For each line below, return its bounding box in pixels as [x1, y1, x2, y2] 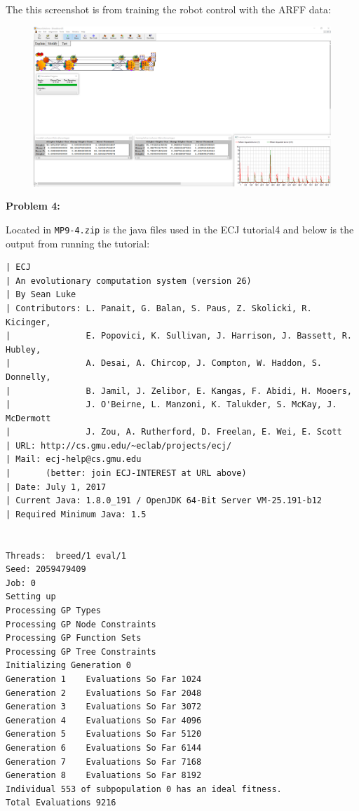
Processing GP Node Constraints [6, 619, 156, 629]
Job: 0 [6, 578, 36, 588]
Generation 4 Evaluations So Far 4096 [6, 715, 202, 725]
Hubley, [6, 344, 41, 355]
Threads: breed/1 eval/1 [6, 550, 126, 561]
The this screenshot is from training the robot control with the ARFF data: [6, 2, 331, 16]
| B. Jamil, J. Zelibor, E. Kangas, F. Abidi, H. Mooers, [6, 386, 352, 396]
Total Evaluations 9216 [6, 798, 116, 808]
